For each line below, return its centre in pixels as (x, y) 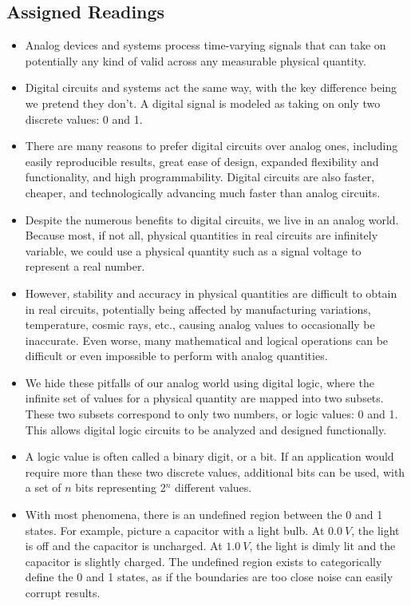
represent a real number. (85, 266)
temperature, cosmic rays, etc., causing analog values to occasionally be (200, 325)
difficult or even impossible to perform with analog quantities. (176, 356)
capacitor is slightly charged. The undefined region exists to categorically (204, 561)
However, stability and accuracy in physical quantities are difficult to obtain (211, 293)
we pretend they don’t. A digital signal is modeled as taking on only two (203, 103)
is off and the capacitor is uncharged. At (124, 546)
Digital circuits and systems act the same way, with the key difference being (211, 87)
